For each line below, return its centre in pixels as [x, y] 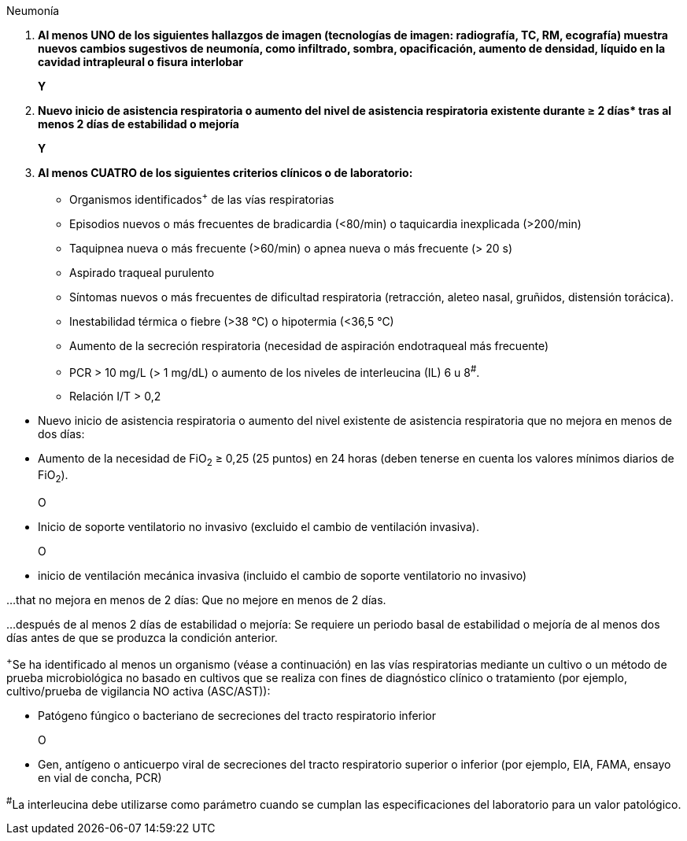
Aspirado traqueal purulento [142, 272]
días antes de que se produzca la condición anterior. [142, 637]
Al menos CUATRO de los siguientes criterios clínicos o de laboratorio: [225, 173]
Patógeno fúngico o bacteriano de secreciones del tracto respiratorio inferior [237, 715]
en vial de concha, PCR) [100, 777]
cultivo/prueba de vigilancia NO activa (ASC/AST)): [139, 691]
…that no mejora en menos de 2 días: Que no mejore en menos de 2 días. [196, 599]
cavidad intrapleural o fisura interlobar [141, 62]
